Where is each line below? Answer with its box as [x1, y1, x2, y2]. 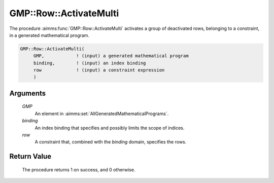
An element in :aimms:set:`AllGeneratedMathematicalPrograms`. [35, 111, 169, 117]
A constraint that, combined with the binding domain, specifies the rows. [35, 139, 187, 145]
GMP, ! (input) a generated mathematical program [33, 53, 189, 59]
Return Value [9, 152, 52, 161]
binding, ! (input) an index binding [33, 60, 146, 66]
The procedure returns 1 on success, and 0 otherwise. [22, 166, 135, 172]
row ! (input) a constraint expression [33, 67, 165, 73]
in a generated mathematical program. [9, 32, 90, 38]
